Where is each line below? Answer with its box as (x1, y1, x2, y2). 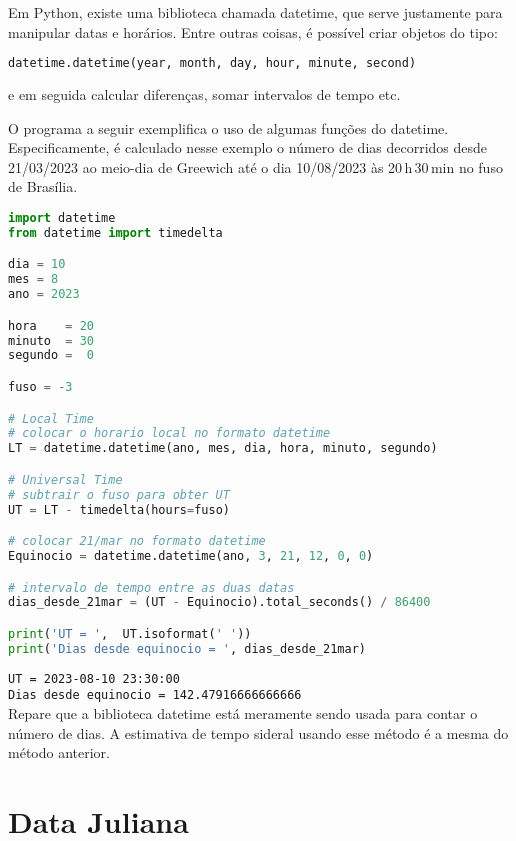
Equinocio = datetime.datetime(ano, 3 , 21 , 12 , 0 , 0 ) (8, 548, 374, 563)
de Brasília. (8, 176, 78, 197)
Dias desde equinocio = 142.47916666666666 (8, 688, 302, 703)
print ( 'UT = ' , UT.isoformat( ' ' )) (8, 626, 252, 641)
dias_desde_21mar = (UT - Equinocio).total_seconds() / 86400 (8, 595, 431, 610)
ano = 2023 (8, 287, 80, 302)
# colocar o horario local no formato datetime (8, 426, 331, 441)
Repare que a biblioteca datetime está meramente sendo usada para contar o (8, 702, 478, 723)
